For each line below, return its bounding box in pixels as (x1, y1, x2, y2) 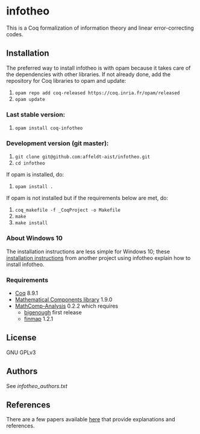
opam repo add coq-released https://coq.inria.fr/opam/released (14, 89, 180, 96)
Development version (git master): (6, 139, 109, 147)
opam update (14, 96, 45, 102)
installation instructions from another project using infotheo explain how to (6, 254, 191, 261)
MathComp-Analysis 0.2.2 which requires (14, 302, 119, 309)
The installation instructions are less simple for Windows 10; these (6, 248, 170, 255)
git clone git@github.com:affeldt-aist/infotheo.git (14, 154, 151, 160)
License (6, 332, 37, 343)
